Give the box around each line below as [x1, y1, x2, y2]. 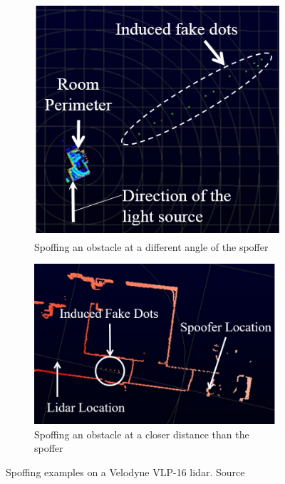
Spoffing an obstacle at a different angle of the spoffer [34, 239, 269, 254]
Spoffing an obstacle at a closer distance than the [34, 426, 249, 441]
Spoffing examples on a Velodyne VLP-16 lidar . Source [6, 464, 245, 479]
